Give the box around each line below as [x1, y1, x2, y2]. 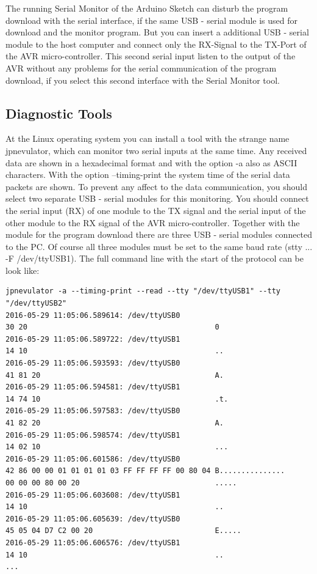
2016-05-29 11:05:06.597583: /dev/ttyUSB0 [5, 407, 180, 416]
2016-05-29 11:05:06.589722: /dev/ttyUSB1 [5, 334, 180, 344]
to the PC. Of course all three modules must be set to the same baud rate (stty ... [5, 240, 313, 252]
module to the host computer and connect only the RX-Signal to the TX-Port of [5, 37, 307, 50]
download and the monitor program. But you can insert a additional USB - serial [5, 26, 309, 39]
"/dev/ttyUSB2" [5, 299, 67, 308]
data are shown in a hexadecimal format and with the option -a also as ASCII [5, 156, 297, 169]
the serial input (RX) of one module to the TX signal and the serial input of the [5, 204, 306, 216]
